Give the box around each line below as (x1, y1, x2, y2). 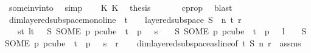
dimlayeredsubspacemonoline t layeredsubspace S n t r (9, 13, 242, 25)
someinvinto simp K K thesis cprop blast (9, 1, 232, 13)
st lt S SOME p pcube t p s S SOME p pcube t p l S (17, 25, 307, 37)
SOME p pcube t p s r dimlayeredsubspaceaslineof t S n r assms (5, 36, 301, 49)
